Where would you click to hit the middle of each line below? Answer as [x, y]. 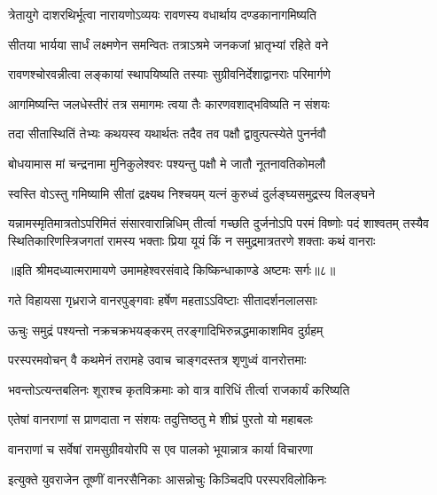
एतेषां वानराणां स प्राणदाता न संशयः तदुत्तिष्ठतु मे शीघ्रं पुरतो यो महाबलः [160, 419]
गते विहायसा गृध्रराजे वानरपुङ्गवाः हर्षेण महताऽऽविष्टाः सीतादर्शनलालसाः [163, 299]
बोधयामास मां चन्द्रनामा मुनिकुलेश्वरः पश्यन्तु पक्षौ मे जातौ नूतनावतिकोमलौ [167, 163]
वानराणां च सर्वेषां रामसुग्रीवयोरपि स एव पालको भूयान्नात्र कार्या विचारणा [161, 448]
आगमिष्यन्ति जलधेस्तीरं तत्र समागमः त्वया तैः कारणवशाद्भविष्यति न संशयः [169, 103]
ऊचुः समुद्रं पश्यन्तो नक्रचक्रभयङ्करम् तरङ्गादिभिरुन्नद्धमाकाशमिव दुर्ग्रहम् [166, 330]
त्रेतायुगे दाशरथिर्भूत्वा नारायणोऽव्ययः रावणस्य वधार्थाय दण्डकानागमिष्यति [162, 14]
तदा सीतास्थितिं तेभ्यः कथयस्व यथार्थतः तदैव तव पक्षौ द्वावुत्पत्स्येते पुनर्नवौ [167, 134]
